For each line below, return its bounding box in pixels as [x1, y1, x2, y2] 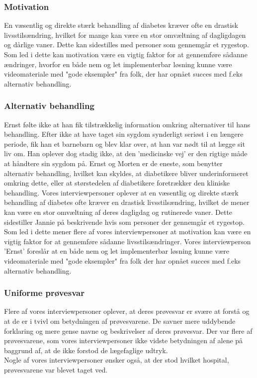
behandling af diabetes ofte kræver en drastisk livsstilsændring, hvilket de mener [4, 197, 250, 207]
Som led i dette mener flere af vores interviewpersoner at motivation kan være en [4, 226, 251, 237]
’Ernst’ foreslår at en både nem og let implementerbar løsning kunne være [4, 246, 229, 256]
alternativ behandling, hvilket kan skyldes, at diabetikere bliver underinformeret [4, 168, 249, 178]
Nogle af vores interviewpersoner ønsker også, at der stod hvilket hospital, [4, 355, 229, 365]
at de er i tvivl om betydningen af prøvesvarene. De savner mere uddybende [4, 315, 236, 326]
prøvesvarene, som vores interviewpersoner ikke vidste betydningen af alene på [4, 335, 243, 346]
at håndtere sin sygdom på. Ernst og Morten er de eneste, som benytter [4, 158, 223, 168]
